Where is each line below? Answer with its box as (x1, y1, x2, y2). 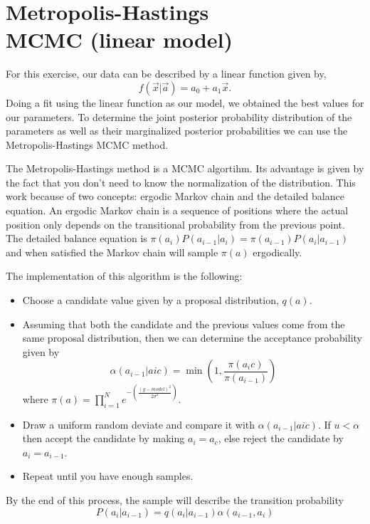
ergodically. (253, 244, 302, 259)
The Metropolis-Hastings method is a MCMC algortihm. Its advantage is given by (6, 161, 364, 176)
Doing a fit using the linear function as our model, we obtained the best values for (6, 95, 364, 110)
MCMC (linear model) (6, 25, 233, 54)
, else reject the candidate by (218, 431, 344, 446)
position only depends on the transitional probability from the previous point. (6, 216, 345, 231)
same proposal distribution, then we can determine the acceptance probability (22, 330, 362, 345)
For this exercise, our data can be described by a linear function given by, (6, 66, 327, 81)
